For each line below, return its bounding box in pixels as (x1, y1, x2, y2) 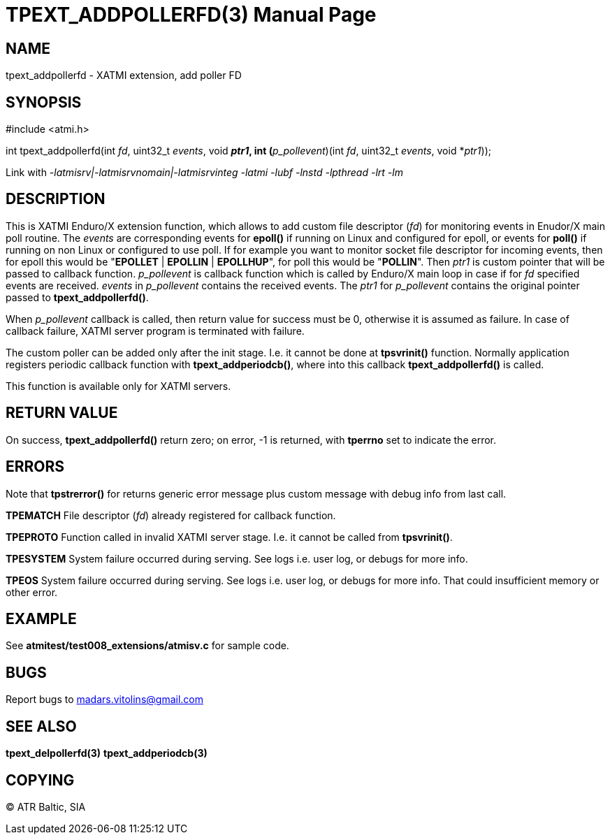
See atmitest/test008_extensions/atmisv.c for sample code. (6, 639, 289, 652)
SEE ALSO (6, 717, 77, 735)
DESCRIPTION (6, 190, 106, 208)
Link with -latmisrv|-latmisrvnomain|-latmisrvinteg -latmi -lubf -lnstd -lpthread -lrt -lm (6, 166, 403, 179)
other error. (6, 586, 58, 598)
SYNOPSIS (6, 93, 82, 111)
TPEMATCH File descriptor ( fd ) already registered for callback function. (6, 509, 336, 521)
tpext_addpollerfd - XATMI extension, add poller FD (6, 69, 242, 82)
